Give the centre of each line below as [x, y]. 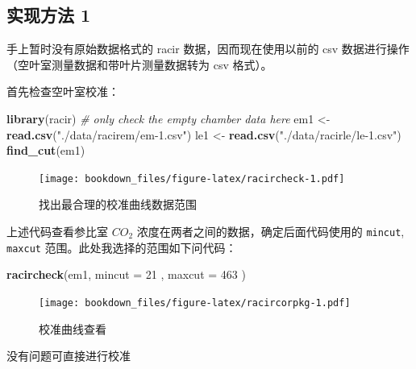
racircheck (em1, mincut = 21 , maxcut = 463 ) [126, 274]
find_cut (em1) [46, 150]
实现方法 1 [49, 15]
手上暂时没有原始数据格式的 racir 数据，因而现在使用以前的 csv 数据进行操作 [208, 49]
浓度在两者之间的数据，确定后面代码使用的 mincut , [270, 232]
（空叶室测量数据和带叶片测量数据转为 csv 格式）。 [139, 64]
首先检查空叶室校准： [63, 91]
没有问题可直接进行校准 [69, 356]
